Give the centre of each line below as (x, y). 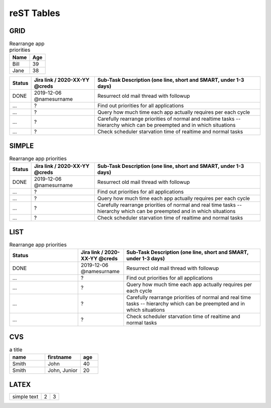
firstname (60, 357)
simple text (25, 396)
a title (16, 349)
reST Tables (35, 13)
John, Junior (63, 370)
